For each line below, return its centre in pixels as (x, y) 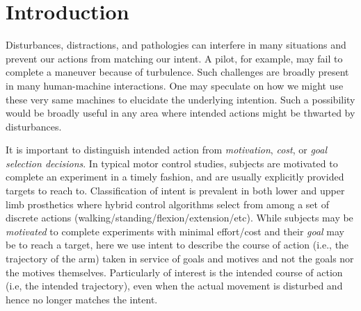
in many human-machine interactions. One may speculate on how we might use (175, 85)
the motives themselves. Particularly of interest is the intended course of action (174, 272)
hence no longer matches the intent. (82, 299)
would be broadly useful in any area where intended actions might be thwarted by (180, 113)
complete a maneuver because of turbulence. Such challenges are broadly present (177, 72)
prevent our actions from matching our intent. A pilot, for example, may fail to (174, 58)
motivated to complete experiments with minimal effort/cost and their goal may (175, 231)
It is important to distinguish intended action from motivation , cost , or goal (167, 150)
